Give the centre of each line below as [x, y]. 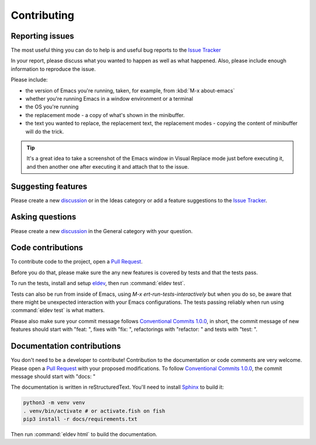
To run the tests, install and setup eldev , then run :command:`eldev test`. [98, 283]
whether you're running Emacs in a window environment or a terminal [109, 99]
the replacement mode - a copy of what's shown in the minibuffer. [105, 115]
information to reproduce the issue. [53, 69]
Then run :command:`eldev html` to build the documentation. [84, 434]
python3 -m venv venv [54, 403]
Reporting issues [42, 36]
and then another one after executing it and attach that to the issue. [108, 166]
